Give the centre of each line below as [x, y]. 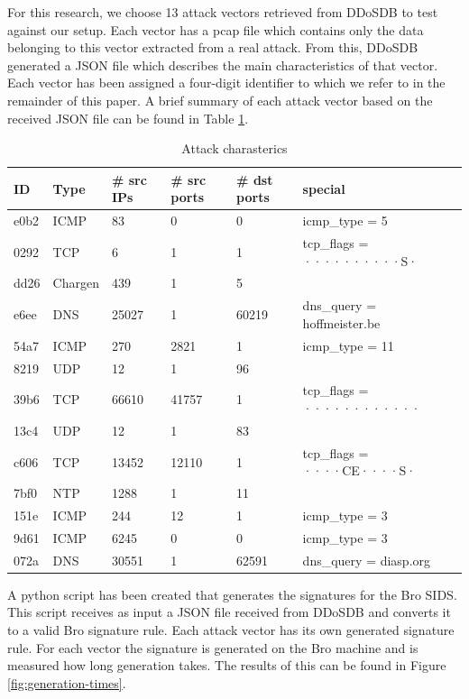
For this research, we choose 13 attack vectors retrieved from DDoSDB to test [223, 12]
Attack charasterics [234, 148]
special [324, 188]
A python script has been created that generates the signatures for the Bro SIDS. [232, 594]
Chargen [76, 283]
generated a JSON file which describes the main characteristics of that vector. [223, 64]
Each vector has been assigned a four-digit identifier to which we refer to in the [226, 83]
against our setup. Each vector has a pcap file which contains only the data [216, 29]
